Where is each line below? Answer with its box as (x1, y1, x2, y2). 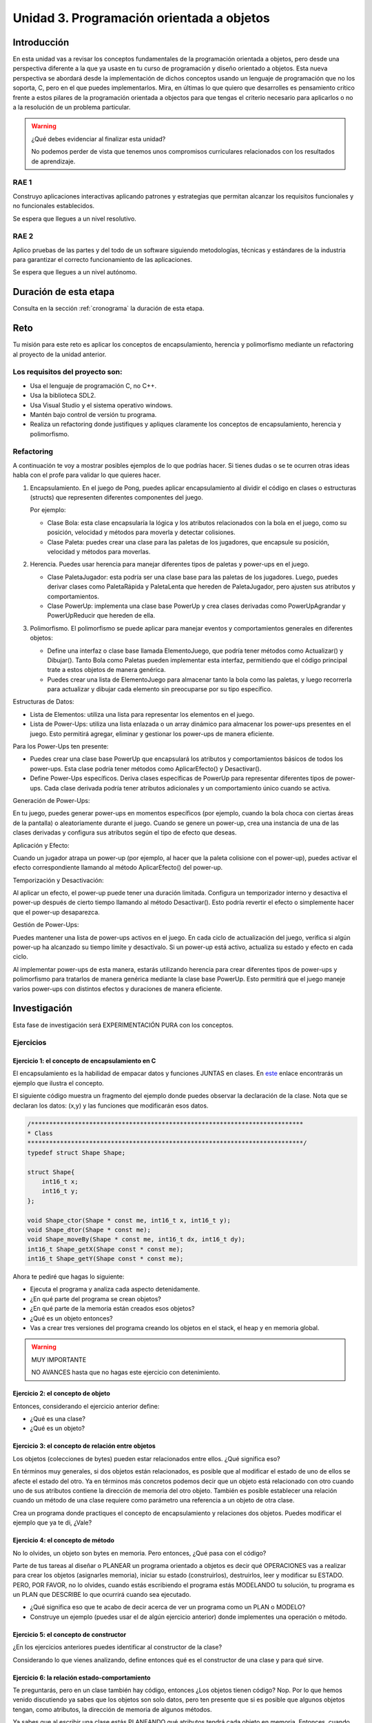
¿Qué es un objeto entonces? (30, 1314, 113, 1323)
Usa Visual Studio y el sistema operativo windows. (30, 400, 173, 409)
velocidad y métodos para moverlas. (47, 547, 151, 555)
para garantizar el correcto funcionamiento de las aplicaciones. (12, 256, 193, 264)
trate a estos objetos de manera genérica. (47, 666, 166, 674)
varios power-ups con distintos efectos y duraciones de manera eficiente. (12, 984, 223, 992)
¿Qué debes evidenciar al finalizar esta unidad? (31, 134, 166, 143)
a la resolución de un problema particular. (12, 103, 131, 112)
